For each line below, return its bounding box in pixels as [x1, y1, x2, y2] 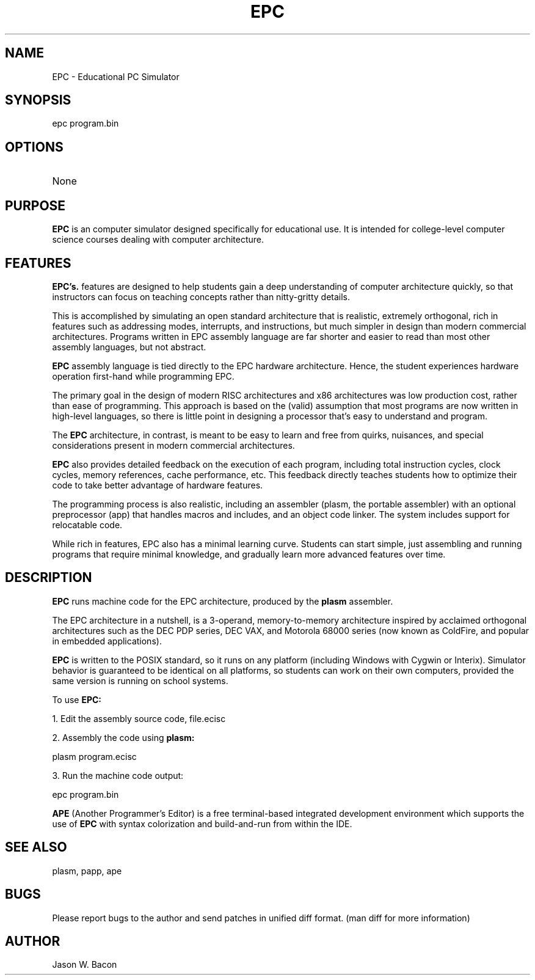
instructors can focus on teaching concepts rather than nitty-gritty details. [52, 291, 351, 302]
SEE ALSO [5, 839, 67, 855]
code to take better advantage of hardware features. [52, 479, 263, 490]
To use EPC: [52, 694, 102, 705]
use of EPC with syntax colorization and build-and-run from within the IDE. [52, 818, 352, 829]
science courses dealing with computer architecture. [52, 234, 264, 245]
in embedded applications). [52, 635, 162, 646]
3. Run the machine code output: [52, 770, 184, 781]
